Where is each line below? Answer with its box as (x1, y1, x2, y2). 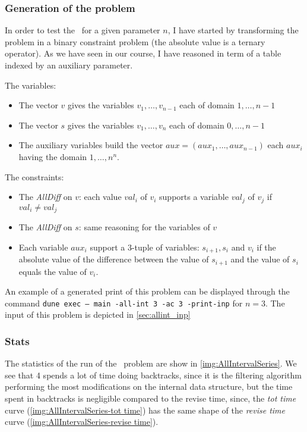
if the (257, 240, 276, 253)
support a (90, 240, 125, 253)
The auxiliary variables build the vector (18, 139, 163, 151)
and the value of (230, 253, 290, 265)
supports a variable (159, 190, 229, 203)
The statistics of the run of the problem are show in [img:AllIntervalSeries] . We (5, 357, 297, 370)
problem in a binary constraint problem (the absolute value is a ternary (5, 35, 265, 48)
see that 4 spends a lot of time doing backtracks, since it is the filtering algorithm (5, 368, 302, 381)
